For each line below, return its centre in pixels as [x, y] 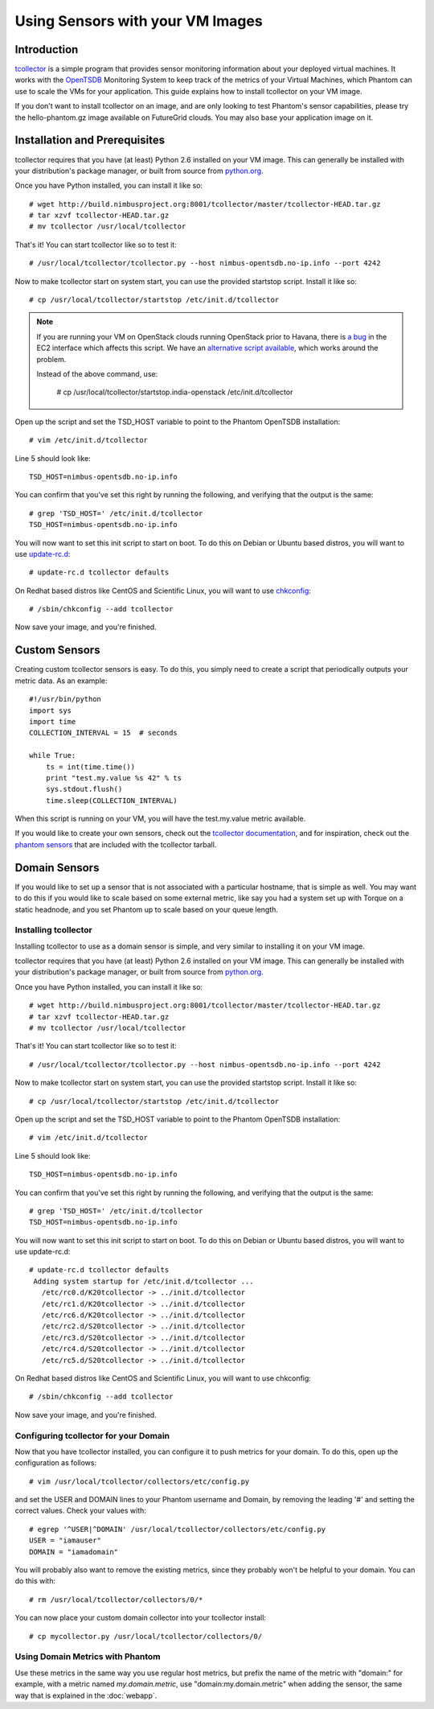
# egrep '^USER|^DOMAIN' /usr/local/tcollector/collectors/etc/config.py [178, 1529]
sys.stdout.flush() [84, 789]
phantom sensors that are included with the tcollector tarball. [116, 844]
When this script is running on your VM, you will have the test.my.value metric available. [160, 819]
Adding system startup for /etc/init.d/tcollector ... [143, 1281]
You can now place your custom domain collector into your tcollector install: [141, 1618]
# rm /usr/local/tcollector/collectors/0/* [116, 1600]
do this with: [35, 1581]
